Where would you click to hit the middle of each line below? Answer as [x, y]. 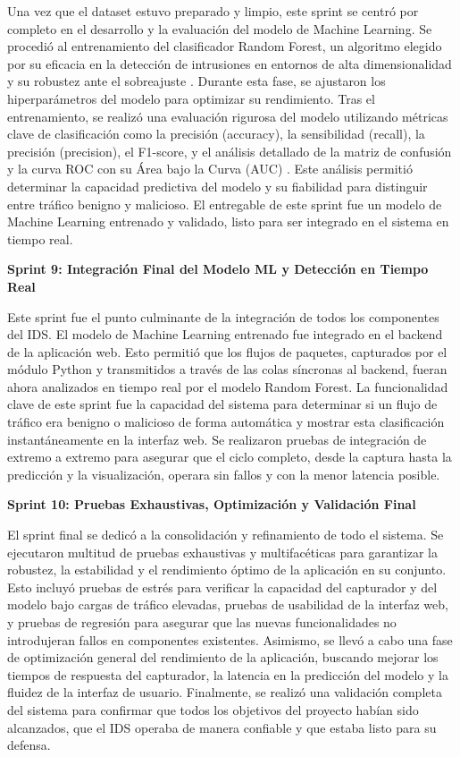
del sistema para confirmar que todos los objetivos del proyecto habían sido [213, 709]
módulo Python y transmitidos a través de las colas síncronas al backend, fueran [227, 369]
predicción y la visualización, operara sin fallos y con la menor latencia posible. [224, 474]
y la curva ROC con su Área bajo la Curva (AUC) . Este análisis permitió [210, 169]
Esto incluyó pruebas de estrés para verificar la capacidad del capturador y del [222, 587]
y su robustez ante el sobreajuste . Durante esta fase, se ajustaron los [197, 81]
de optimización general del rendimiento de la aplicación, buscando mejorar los [223, 657]
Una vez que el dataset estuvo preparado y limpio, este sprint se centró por [213, 11]
